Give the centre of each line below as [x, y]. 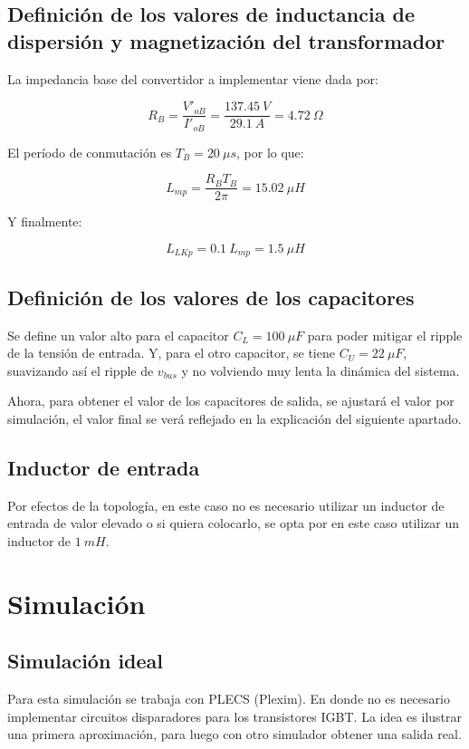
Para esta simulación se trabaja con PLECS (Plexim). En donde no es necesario [229, 699]
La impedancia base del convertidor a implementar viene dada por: [193, 78]
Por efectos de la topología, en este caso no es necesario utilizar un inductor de [226, 505]
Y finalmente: [45, 221]
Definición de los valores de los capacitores [211, 297]
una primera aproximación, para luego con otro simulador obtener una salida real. [234, 734]
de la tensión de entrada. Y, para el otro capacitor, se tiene [171, 353]
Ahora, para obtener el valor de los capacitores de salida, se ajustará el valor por [231, 401]
